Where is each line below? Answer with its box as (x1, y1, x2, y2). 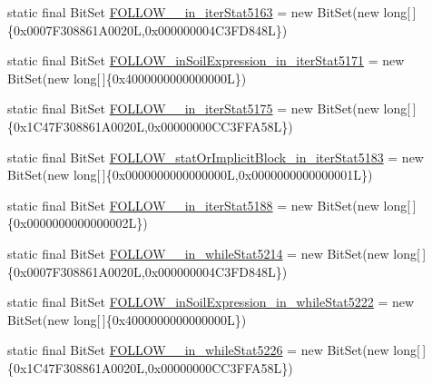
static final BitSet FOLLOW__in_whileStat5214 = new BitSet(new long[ (7, 243, 420, 262)
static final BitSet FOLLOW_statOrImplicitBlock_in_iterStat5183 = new (7, 147, 424, 166)
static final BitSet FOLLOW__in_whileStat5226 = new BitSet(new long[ (7, 340, 420, 359)
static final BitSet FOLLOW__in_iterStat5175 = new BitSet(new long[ (7, 99, 411, 118)
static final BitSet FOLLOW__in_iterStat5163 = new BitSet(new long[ (7, 3, 411, 21)
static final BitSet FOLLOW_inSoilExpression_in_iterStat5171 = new (7, 51, 405, 70)
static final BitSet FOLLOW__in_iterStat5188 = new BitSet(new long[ (7, 195, 411, 214)
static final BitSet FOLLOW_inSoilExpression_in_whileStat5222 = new (7, 292, 415, 311)
